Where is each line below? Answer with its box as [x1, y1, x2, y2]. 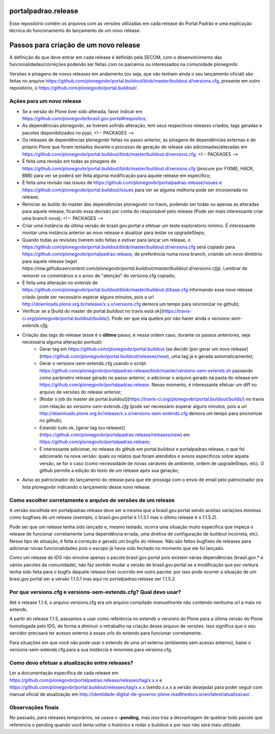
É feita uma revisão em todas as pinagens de [22, 158, 117, 164]
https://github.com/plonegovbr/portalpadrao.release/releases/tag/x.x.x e [9, 677, 162, 683]
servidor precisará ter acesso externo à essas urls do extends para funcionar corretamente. [9, 630, 202, 636]
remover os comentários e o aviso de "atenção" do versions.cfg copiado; [22, 272, 176, 279]
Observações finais [9, 704, 59, 711]
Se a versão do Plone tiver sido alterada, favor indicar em [22, 108, 143, 114]
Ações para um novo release [9, 97, 81, 105]
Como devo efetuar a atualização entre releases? [9, 659, 133, 666]
